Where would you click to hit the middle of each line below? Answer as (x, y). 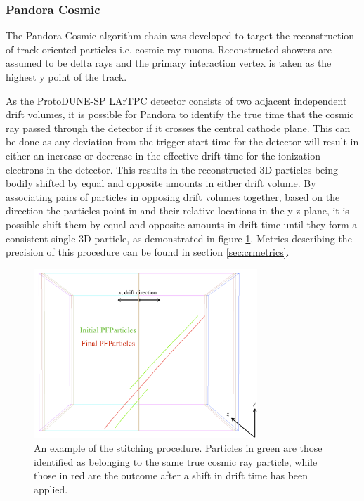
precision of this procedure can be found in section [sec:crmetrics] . (148, 252)
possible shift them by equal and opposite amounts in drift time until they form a (182, 224)
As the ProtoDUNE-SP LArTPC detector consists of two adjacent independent (176, 100)
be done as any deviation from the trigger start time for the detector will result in (182, 142)
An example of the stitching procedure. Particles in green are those (178, 447)
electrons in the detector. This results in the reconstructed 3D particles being (172, 169)
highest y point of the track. (66, 77)
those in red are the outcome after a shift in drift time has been (171, 475)
